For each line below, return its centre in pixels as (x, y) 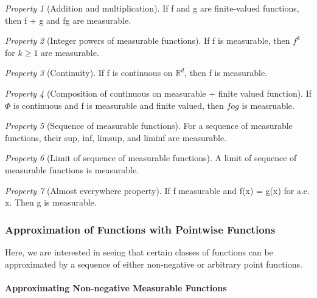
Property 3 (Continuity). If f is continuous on (89, 73)
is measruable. (268, 105)
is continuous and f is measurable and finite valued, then (119, 105)
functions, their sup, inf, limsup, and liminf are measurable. (116, 137)
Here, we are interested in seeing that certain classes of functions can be (139, 251)
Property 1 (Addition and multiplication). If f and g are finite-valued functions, (152, 8)
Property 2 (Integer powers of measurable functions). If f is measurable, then (148, 40)
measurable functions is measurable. (72, 169)
